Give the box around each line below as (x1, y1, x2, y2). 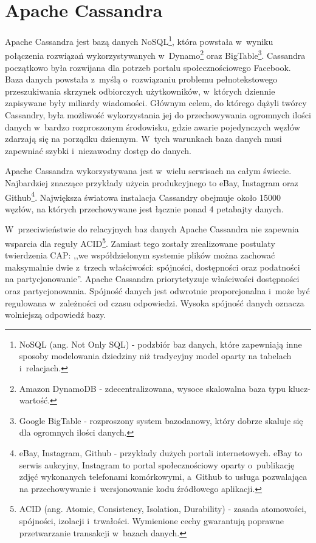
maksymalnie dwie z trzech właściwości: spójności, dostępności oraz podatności (5, 260, 300, 273)
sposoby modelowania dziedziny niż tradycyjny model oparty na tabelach (19, 349, 292, 362)
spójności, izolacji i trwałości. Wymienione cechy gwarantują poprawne (19, 514, 284, 527)
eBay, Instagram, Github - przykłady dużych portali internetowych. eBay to (19, 446, 303, 459)
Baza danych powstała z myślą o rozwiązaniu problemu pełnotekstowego (5, 73, 278, 86)
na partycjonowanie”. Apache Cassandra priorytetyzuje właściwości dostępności (5, 272, 300, 285)
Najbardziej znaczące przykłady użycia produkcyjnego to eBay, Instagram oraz (5, 176, 298, 189)
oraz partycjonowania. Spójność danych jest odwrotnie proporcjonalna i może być (5, 285, 310, 297)
